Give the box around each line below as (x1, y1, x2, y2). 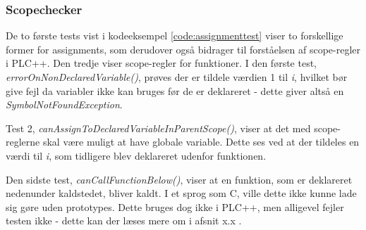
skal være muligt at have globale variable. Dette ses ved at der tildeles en (42, 134, 360, 149)
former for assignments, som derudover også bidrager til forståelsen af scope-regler (6, 41, 361, 56)
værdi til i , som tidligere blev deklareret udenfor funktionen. (6, 148, 267, 162)
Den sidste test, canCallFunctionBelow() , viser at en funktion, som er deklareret (6, 172, 353, 186)
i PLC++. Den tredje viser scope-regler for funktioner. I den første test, (6, 56, 317, 70)
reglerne (6, 134, 40, 149)
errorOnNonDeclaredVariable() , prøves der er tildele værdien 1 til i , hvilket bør (6, 70, 348, 84)
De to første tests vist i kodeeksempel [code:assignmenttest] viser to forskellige (6, 28, 343, 43)
